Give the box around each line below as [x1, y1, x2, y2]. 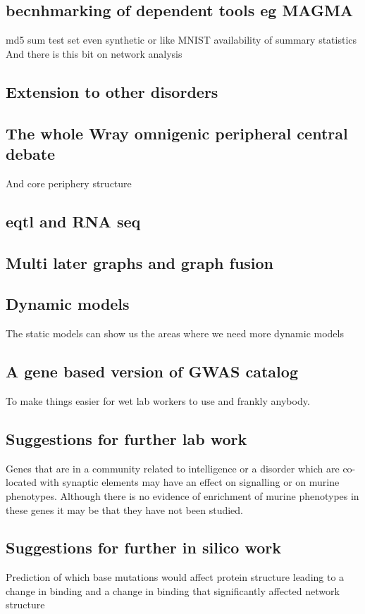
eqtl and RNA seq [6, 210, 141, 232]
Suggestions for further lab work [6, 427, 247, 449]
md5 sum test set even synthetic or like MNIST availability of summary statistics [6, 32, 357, 47]
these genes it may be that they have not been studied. [6, 502, 243, 517]
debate [6, 142, 56, 164]
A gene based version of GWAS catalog [6, 361, 298, 382]
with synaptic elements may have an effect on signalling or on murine [39, 475, 340, 489]
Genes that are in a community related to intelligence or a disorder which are [6, 461, 340, 475]
